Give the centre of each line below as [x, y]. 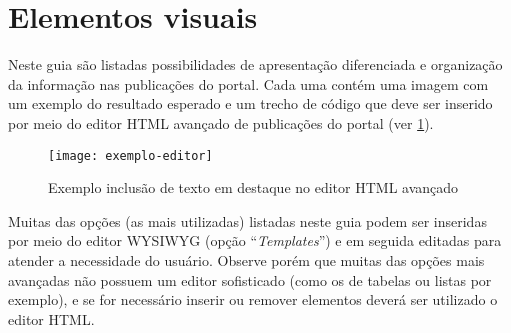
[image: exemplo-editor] [130, 155]
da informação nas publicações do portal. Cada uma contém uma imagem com [248, 83]
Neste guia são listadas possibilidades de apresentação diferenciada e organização [255, 64]
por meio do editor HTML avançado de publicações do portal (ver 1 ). [221, 122]
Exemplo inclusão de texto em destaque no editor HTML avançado [253, 187]
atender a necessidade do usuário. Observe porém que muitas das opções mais [246, 259]
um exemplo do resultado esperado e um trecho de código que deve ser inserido [250, 103]
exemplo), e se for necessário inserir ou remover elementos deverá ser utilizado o [253, 299]
